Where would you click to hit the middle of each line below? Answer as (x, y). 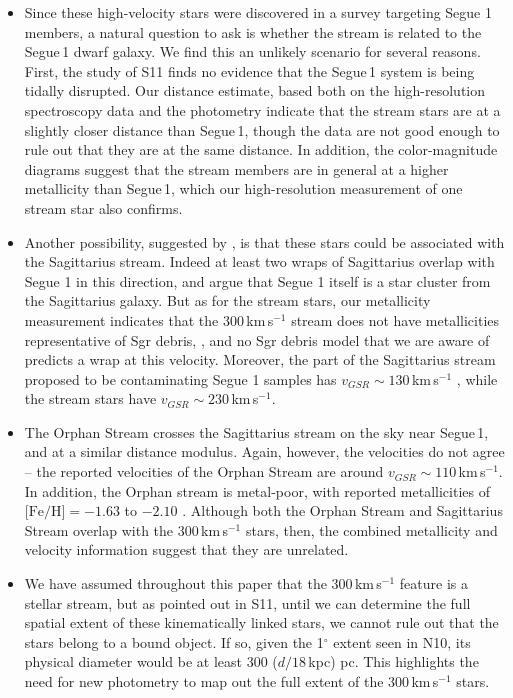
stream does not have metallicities (395, 319)
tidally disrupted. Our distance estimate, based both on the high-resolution (255, 90)
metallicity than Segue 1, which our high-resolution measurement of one (243, 188)
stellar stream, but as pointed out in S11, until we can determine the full (247, 602)
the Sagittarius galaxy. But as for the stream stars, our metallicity (227, 300)
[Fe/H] (45, 512)
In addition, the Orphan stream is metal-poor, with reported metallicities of (257, 490)
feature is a (433, 583)
